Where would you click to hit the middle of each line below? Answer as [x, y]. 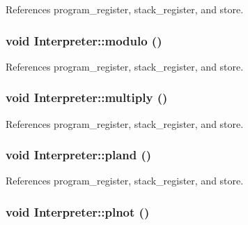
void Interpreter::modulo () [84, 40]
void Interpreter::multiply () [87, 97]
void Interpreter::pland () [79, 155]
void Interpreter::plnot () [78, 211]
